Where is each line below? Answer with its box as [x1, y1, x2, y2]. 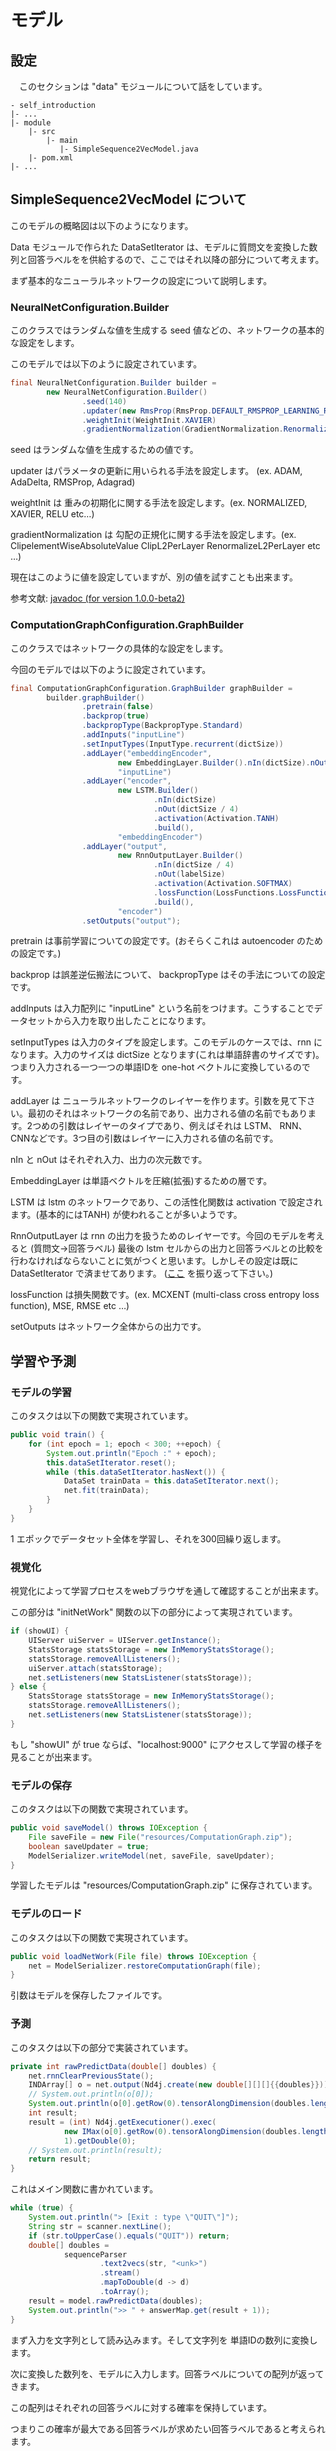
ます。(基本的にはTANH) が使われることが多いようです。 [10, 1209, 243, 1221]
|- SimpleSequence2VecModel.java [59, 144, 199, 154]
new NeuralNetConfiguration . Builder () [46, 387, 208, 397]
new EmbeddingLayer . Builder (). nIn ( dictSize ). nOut [117, 757, 329, 768]
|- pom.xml [28, 153, 74, 163]
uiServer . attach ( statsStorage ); [28, 1663, 163, 1673]
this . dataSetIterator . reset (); [46, 1457, 177, 1468]
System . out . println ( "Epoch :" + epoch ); [46, 1448, 217, 1458]
